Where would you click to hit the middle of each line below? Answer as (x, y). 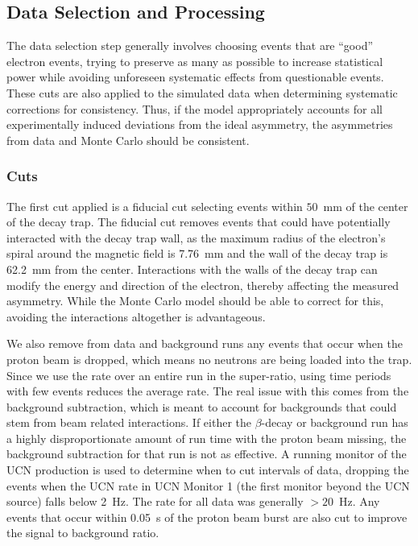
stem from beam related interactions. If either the (129, 422)
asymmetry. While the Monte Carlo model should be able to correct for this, (195, 301)
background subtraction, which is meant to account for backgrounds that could (202, 406)
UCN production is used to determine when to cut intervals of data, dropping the (208, 470)
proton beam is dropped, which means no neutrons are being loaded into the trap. (209, 359)
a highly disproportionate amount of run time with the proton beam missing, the (207, 438)
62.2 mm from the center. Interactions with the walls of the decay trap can (192, 269)
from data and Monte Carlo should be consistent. (128, 140)
